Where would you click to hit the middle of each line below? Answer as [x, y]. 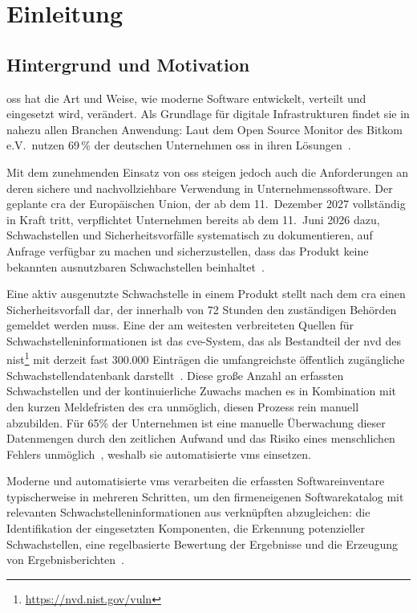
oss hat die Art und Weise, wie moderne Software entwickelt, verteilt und [186, 98]
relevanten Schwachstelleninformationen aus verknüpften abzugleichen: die [188, 512]
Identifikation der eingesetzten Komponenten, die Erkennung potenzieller [186, 528]
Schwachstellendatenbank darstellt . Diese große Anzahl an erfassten [175, 375]
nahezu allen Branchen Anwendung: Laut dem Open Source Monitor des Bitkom [204, 129]
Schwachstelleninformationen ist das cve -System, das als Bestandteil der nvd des [204, 340]
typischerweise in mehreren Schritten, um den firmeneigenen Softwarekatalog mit [205, 496]
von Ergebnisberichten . [65, 560]
